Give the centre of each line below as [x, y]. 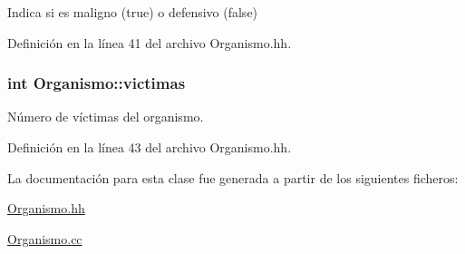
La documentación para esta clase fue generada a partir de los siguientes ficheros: [233, 177]
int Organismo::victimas [97, 83]
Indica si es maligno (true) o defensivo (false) [133, 12]
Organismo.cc [45, 238]
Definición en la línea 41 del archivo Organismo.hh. [150, 42]
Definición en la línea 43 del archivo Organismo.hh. [150, 147]
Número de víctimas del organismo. [106, 117]
